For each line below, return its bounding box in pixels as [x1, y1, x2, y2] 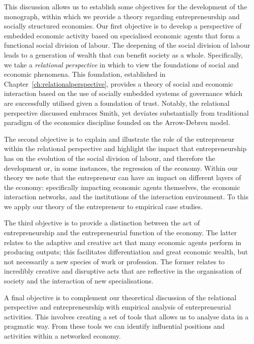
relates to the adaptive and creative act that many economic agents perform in [4, 237, 242, 247]
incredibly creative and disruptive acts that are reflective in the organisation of [4, 266, 242, 276]
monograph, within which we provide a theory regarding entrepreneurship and [4, 11, 240, 21]
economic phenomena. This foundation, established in [4, 69, 166, 79]
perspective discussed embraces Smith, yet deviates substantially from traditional [4, 107, 249, 118]
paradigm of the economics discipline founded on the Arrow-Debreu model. [4, 117, 230, 127]
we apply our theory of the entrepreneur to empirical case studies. [4, 201, 203, 211]
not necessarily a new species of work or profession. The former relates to [4, 256, 225, 266]
